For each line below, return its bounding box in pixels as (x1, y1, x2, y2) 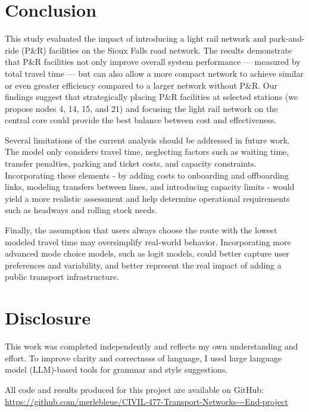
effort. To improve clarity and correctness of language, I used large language (5, 351, 282, 364)
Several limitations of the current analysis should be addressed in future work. (5, 133, 290, 146)
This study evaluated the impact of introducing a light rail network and (5, 32, 267, 45)
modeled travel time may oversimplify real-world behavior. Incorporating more (5, 235, 291, 248)
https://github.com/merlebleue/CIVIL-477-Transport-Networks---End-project (5, 395, 288, 407)
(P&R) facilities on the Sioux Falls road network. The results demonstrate (21, 43, 292, 56)
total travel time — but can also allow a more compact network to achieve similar (5, 67, 304, 79)
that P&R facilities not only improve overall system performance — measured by (5, 55, 301, 68)
